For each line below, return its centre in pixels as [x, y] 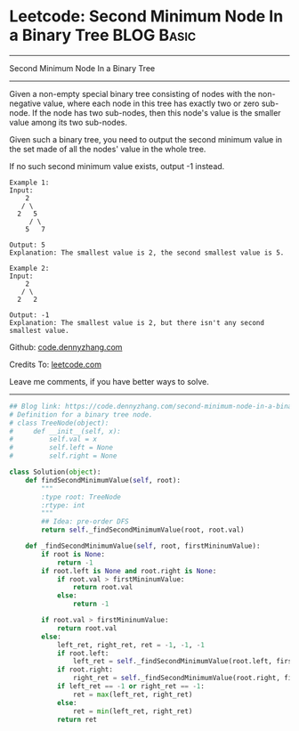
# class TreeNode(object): [59, 423]
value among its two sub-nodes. [68, 122]
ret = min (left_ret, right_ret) [133, 711]
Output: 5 [28, 245]
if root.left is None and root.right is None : [129, 571]
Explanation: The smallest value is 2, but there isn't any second [137, 322]
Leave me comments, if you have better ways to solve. [109, 381]
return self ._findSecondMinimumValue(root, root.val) [143, 530]
